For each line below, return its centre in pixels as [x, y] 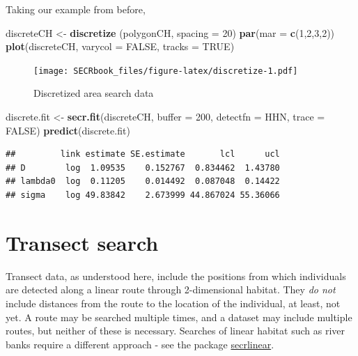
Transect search [82, 242]
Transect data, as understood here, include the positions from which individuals [176, 276]
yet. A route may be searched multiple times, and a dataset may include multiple [179, 317]
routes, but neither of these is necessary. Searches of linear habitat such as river [175, 331]
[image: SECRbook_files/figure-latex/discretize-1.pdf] [166, 71]
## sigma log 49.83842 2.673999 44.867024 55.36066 [143, 195]
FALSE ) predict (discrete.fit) [68, 130]
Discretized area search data [94, 93]
